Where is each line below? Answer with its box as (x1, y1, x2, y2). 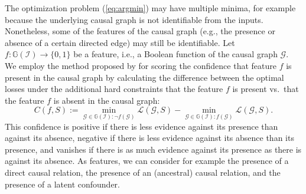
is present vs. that (232, 83, 299, 95)
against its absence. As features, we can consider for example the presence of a (5, 154, 289, 167)
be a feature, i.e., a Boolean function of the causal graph (73, 48, 278, 60)
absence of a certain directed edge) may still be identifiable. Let (5, 36, 235, 48)
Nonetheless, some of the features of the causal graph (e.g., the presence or (5, 25, 275, 37)
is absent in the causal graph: (53, 94, 160, 106)
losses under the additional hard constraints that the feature (5, 83, 223, 95)
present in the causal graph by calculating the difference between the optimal (5, 71, 284, 83)
